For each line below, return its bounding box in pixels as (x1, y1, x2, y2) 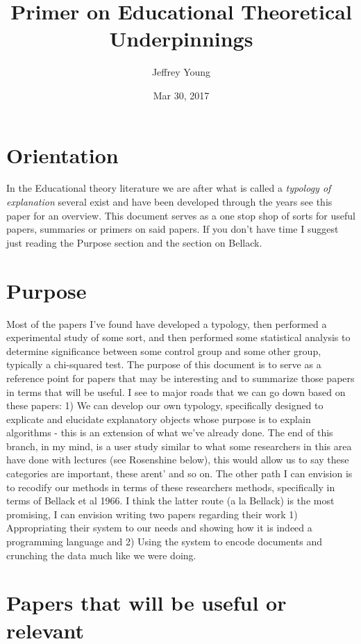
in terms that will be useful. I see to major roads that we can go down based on (6, 384, 346, 399)
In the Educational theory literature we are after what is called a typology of (6, 181, 331, 195)
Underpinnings (109, 24, 253, 53)
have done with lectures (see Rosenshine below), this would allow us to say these (6, 452, 349, 467)
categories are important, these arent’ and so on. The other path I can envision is (6, 466, 353, 481)
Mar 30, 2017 (153, 88, 210, 102)
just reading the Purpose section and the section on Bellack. (6, 235, 262, 249)
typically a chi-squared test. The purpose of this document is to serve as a (6, 357, 321, 372)
